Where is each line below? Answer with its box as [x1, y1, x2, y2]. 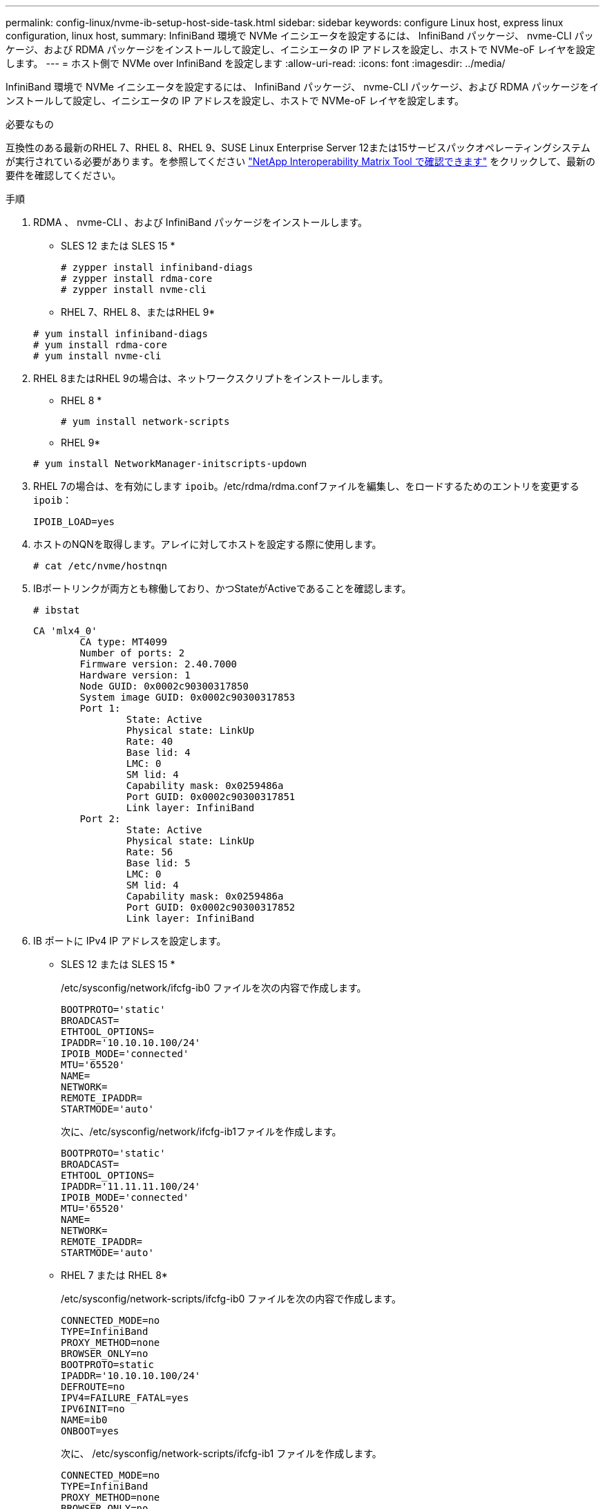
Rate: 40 [126, 736, 173, 747]
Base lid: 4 [126, 747, 191, 758]
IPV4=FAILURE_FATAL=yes [61, 1392, 189, 1403]
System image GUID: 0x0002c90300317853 [79, 692, 296, 703]
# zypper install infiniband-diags [61, 262, 253, 273]
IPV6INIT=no [61, 1403, 125, 1414]
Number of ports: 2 [79, 647, 185, 658]
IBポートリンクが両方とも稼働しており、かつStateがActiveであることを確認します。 [33, 582, 412, 594]
